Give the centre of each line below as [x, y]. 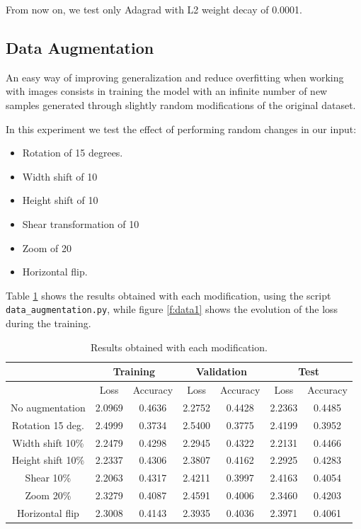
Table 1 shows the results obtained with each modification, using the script [168, 295]
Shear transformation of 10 [81, 223]
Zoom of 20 [47, 248]
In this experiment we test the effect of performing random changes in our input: [181, 129]
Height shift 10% [48, 460]
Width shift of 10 [60, 176]
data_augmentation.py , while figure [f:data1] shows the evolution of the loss [172, 309]
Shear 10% [48, 478]
